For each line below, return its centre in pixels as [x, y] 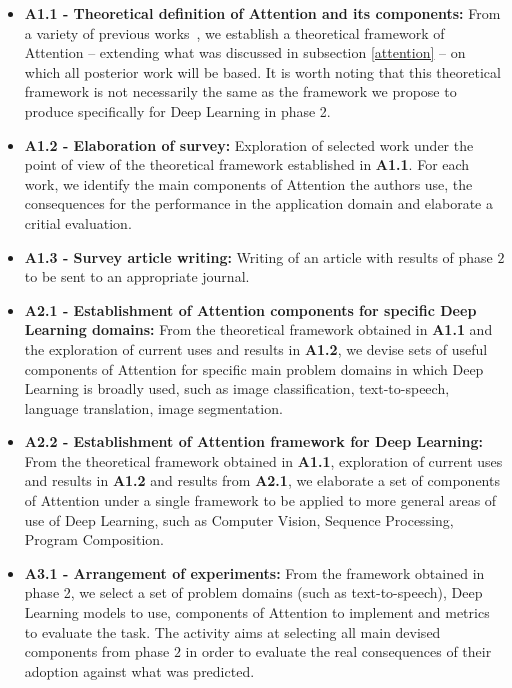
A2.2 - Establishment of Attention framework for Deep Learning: [253, 441]
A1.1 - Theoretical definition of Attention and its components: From [262, 13]
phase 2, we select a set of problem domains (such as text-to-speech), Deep [253, 592]
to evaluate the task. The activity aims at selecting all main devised [232, 631]
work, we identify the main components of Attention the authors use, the [248, 183]
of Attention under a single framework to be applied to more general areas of [260, 500]
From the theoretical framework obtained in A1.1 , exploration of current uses [263, 460]
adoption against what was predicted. [139, 670]
